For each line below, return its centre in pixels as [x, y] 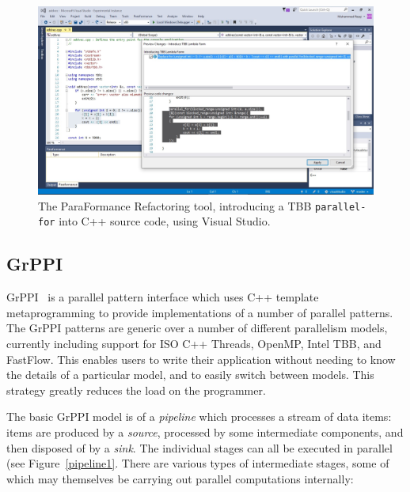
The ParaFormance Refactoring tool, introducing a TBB [175, 205]
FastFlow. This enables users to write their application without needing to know [201, 359]
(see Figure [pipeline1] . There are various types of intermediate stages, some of [198, 463]
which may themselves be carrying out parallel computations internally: [180, 478]
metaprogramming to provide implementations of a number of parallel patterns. [200, 312]
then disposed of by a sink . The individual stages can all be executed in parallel [199, 447]
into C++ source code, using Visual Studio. [165, 221]
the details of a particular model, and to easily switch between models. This [190, 375]
